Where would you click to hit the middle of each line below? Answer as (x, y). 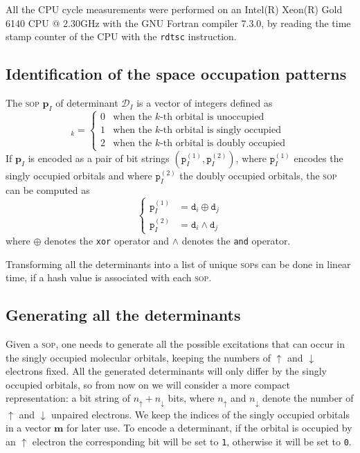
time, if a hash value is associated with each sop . (109, 277)
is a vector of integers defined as (205, 103)
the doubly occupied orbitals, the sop (258, 176)
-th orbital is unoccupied (212, 117)
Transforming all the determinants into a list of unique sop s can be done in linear (178, 264)
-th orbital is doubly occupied (223, 144)
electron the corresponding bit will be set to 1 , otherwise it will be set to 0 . (192, 441)
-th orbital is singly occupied (220, 131)
